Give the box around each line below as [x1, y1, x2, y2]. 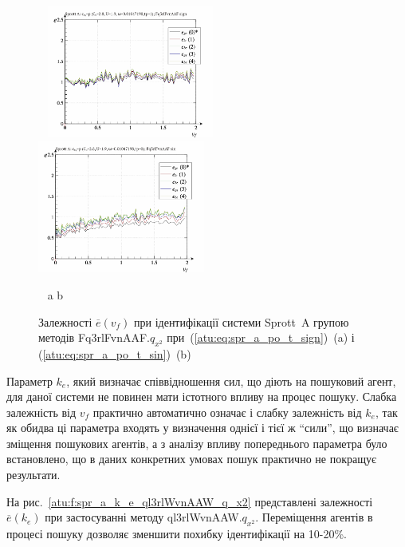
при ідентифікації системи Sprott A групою [134, 313, 349, 330]
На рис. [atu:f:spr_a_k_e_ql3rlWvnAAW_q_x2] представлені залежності [6, 493, 373, 509]
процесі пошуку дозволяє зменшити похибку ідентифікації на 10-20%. [6, 525, 348, 542]
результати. [6, 466, 61, 483]
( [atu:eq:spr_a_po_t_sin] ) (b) [38, 345, 191, 362]
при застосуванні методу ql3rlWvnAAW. [45, 509, 242, 525]
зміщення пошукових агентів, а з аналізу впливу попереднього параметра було [6, 434, 387, 451]
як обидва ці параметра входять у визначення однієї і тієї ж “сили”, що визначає [6, 419, 399, 436]
